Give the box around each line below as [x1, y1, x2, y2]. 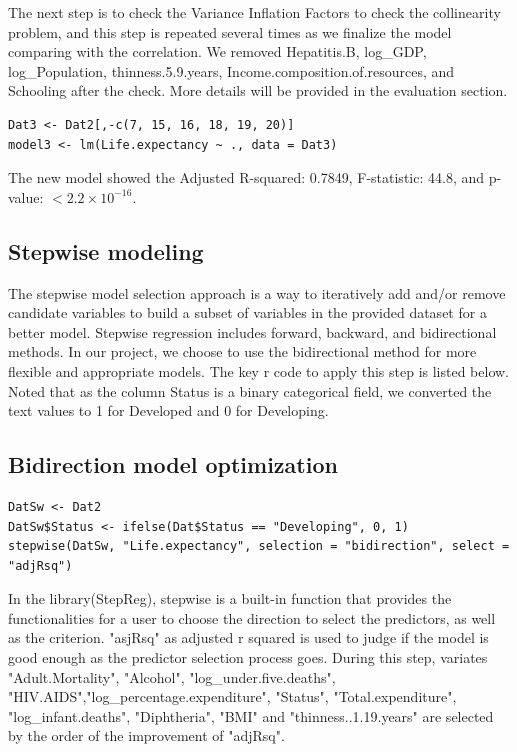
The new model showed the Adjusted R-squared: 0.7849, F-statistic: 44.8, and [8, 167, 485, 188]
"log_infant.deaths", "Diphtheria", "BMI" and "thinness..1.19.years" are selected [8, 705, 494, 726]
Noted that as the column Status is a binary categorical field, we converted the [8, 380, 492, 401]
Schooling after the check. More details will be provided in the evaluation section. [8, 80, 508, 101]
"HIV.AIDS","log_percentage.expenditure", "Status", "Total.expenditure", [8, 686, 457, 707]
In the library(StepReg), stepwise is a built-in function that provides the [8, 588, 452, 609]
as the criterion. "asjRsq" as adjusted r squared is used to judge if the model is [8, 627, 489, 648]
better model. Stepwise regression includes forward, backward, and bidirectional [8, 321, 497, 342]
